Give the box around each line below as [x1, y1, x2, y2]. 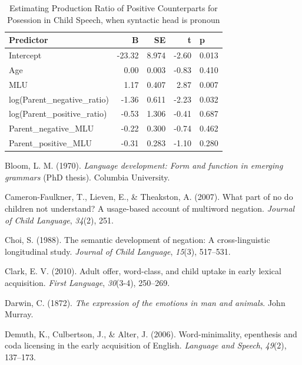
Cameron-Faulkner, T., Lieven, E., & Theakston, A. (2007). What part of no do [5, 190, 293, 203]
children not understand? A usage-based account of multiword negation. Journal [5, 202, 295, 214]
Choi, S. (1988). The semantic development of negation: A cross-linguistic [5, 234, 270, 246]
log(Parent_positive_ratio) [9, 107, 107, 120]
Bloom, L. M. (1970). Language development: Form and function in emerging [5, 159, 283, 172]
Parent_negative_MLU [9, 122, 94, 134]
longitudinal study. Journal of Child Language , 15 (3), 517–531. [5, 245, 231, 257]
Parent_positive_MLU [9, 137, 92, 149]
